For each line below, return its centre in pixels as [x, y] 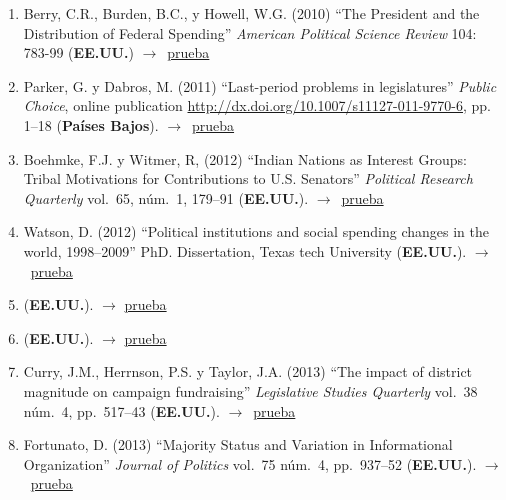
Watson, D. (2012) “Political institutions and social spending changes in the [256, 231]
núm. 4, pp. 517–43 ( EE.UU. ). [121, 410]
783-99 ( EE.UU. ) [78, 52]
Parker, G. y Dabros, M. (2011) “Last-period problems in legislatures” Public [260, 85]
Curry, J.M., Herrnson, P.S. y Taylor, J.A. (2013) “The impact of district [248, 371]
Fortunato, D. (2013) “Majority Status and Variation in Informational [238, 444]
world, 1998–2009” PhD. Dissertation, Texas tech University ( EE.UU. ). [245, 250]
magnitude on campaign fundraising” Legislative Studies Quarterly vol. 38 [250, 390]
